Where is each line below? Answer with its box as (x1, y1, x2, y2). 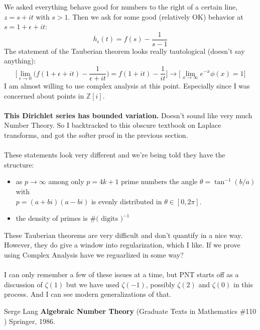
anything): (4, 55, 36, 66)
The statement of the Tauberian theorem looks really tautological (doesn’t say (4, 45, 245, 56)
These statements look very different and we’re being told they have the (4, 149, 225, 160)
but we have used (66, 279, 119, 289)
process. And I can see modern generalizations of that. (4, 289, 171, 299)
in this (233, 279, 253, 289)
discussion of (4, 279, 43, 289)
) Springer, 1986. (4, 315, 55, 326)
